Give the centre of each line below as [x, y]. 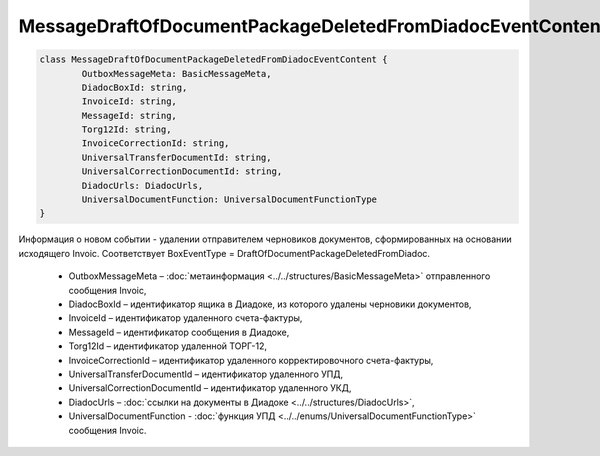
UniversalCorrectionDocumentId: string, [182, 171]
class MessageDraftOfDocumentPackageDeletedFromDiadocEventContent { [213, 59]
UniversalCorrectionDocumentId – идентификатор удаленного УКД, [210, 388]
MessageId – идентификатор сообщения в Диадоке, [179, 332]
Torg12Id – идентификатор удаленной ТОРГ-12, [168, 346]
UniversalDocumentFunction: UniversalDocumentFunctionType [229, 199]
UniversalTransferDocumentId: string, [176, 157]
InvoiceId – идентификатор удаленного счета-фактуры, [185, 318]
